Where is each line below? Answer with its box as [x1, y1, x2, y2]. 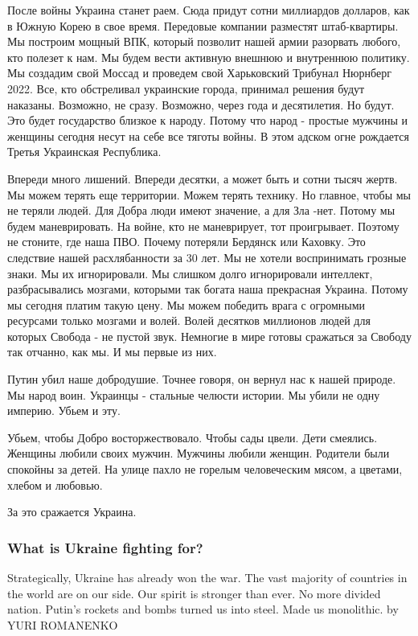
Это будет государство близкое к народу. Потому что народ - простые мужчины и [7, 112, 408, 129]
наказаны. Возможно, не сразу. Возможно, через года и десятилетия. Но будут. [7, 96, 395, 113]
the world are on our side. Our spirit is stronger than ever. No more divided [7, 585, 381, 601]
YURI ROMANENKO [7, 616, 118, 633]
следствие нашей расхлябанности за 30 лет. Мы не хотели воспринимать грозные [7, 248, 407, 265]
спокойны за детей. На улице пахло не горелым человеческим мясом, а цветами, [7, 461, 403, 478]
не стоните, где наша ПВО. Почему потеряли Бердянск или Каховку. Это [7, 233, 366, 250]
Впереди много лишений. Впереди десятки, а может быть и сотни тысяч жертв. [7, 170, 398, 187]
